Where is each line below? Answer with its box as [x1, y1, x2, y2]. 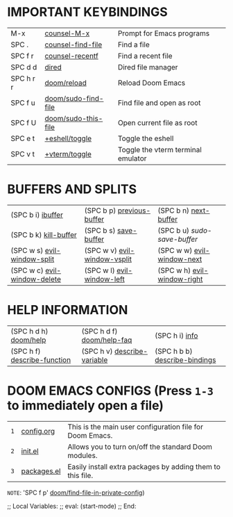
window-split [10, 254, 55, 264]
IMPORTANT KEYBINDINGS [7, 4, 168, 20]
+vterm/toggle [44, 149, 92, 158]
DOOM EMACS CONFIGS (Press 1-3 [7, 383, 214, 398]
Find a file [117, 40, 150, 49]
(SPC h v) [81, 346, 113, 356]
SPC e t [10, 133, 35, 143]
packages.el [21, 466, 61, 476]
